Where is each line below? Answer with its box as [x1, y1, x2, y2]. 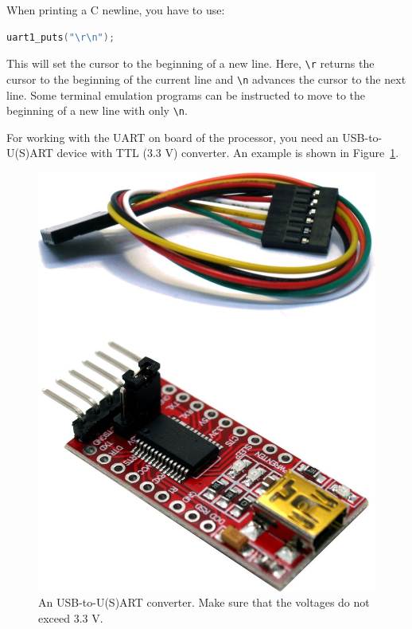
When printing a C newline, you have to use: [6, 2, 225, 18]
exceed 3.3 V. [38, 609, 103, 626]
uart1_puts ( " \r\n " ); [6, 31, 115, 43]
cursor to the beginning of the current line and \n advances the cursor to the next [6, 70, 406, 87]
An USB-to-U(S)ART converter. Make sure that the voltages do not [38, 594, 370, 611]
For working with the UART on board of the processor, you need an [6, 128, 339, 145]
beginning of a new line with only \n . [6, 102, 188, 119]
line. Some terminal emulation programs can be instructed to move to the [6, 86, 366, 103]
